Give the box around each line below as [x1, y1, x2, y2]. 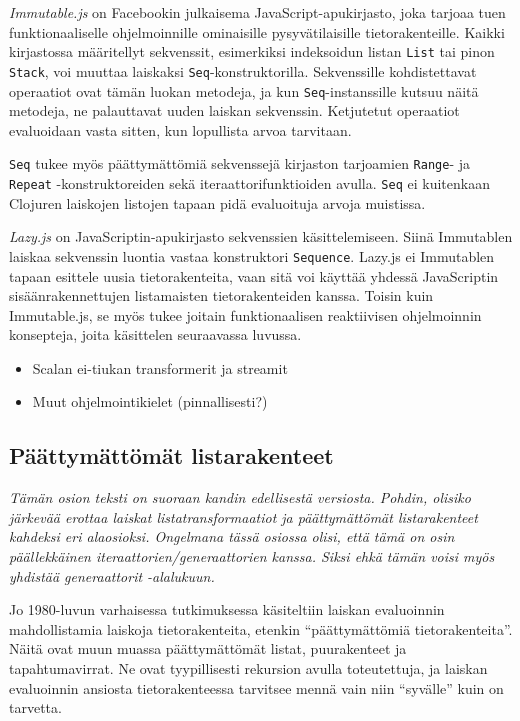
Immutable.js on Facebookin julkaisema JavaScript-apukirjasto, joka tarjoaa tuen [9, 2, 506, 22]
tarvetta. [9, 697, 62, 718]
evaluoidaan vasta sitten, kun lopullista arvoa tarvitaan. [9, 119, 352, 140]
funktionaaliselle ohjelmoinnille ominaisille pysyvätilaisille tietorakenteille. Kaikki [9, 21, 505, 42]
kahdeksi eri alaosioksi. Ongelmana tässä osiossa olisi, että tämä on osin [9, 526, 455, 547]
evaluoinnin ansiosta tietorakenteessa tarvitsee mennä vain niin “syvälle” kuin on [9, 677, 504, 698]
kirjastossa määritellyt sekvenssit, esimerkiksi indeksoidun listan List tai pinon [9, 41, 495, 62]
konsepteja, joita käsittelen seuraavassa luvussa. [9, 324, 302, 345]
